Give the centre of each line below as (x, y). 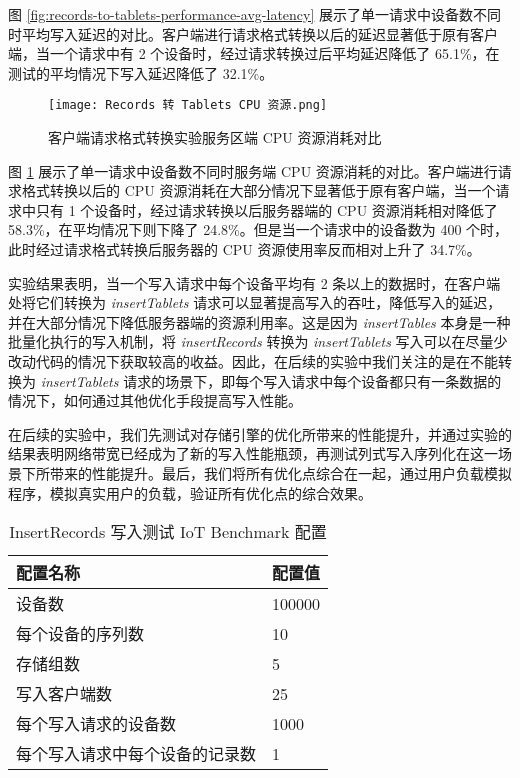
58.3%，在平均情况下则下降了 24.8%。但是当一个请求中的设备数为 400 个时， (258, 229)
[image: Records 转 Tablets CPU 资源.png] (188, 105)
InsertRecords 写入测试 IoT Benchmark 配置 (168, 532)
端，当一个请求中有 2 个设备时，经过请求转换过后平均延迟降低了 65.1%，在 (254, 53)
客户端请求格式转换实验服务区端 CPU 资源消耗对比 (215, 137)
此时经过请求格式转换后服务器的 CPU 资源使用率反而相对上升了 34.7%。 (244, 249)
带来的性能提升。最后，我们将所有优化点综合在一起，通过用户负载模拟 (280, 472)
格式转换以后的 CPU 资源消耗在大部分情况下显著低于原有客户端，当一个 (258, 190)
